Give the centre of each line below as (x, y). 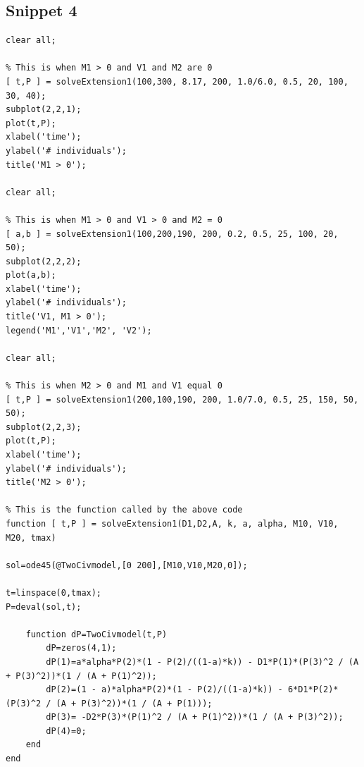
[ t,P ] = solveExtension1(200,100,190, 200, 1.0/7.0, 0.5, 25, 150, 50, (182, 399)
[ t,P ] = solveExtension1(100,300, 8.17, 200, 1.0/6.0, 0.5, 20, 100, (177, 81)
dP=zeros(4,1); (81, 648)
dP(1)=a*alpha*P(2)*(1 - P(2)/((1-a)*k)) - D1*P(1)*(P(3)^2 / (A (202, 662)
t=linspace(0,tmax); (54, 593)
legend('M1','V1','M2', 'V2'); (79, 330)
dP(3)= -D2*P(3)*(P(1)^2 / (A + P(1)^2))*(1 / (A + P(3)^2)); (195, 717)
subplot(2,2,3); (44, 427)
